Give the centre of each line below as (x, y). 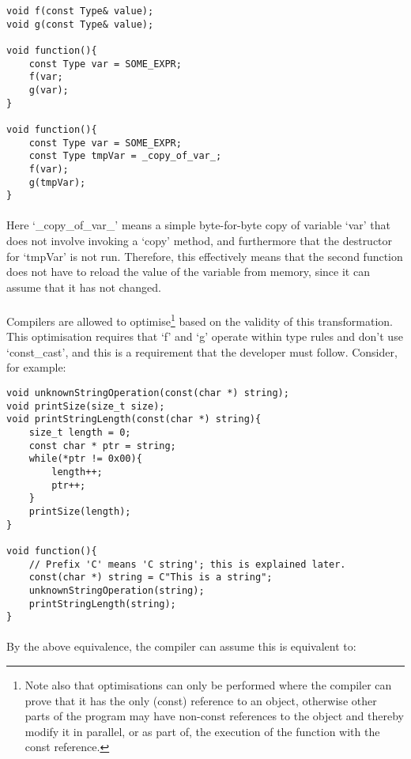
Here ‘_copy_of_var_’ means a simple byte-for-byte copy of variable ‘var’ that (199, 225)
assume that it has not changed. (84, 287)
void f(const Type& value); (80, 11)
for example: (36, 367)
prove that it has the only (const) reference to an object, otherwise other (201, 700)
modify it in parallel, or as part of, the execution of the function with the (202, 731)
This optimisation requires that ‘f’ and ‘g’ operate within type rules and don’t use (205, 336)
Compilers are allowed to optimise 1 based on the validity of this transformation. (200, 320)
